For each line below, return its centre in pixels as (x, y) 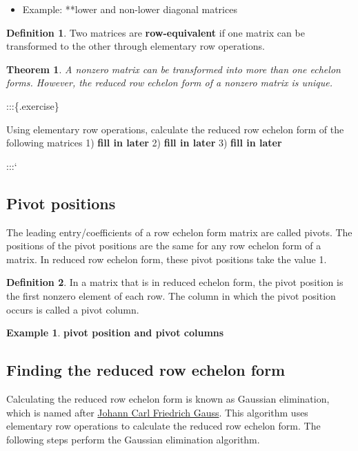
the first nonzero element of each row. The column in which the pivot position (171, 295)
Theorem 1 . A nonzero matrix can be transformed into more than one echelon (173, 69)
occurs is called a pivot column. (73, 309)
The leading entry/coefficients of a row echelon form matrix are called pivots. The (179, 232)
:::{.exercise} (33, 105)
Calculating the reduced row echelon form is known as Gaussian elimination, (168, 398)
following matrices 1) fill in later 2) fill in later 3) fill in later (144, 143)
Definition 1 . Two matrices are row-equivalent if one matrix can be (156, 32)
